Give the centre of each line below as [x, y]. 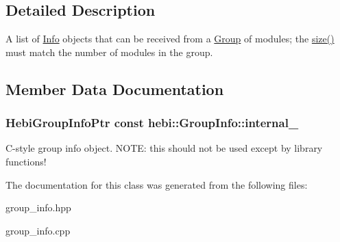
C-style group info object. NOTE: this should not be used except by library [164, 148]
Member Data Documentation [115, 89]
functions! [26, 161]
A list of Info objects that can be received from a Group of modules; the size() [170, 39]
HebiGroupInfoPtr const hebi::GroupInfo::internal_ [152, 123]
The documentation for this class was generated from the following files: [157, 184]
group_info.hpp [38, 207]
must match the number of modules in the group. [109, 52]
